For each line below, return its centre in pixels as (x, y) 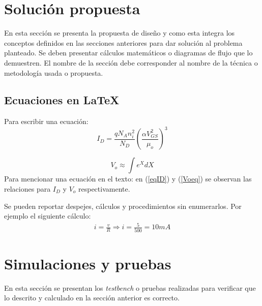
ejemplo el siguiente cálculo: (48, 216)
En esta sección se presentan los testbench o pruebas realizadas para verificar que (130, 287)
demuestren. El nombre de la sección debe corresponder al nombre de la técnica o (131, 62)
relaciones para (27, 188)
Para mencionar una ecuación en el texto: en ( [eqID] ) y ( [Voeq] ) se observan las (128, 179)
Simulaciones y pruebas (88, 263)
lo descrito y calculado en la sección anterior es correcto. (92, 298)
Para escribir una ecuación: (46, 121)
